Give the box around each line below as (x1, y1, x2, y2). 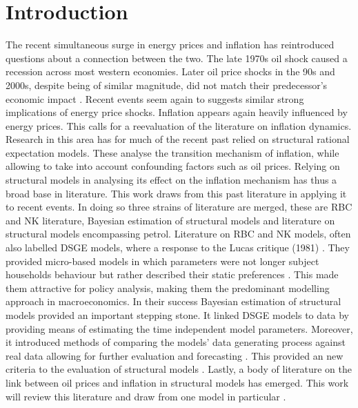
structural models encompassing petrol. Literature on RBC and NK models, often (6, 226, 351, 241)
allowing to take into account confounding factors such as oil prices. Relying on (6, 159, 340, 173)
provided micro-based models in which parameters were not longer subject (6, 253, 319, 268)
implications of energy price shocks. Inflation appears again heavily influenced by (6, 105, 348, 119)
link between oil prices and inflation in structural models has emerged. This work (6, 375, 349, 389)
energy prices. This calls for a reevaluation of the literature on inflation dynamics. (6, 118, 352, 133)
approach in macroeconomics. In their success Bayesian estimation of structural (6, 294, 341, 309)
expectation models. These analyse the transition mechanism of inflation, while (6, 145, 339, 159)
